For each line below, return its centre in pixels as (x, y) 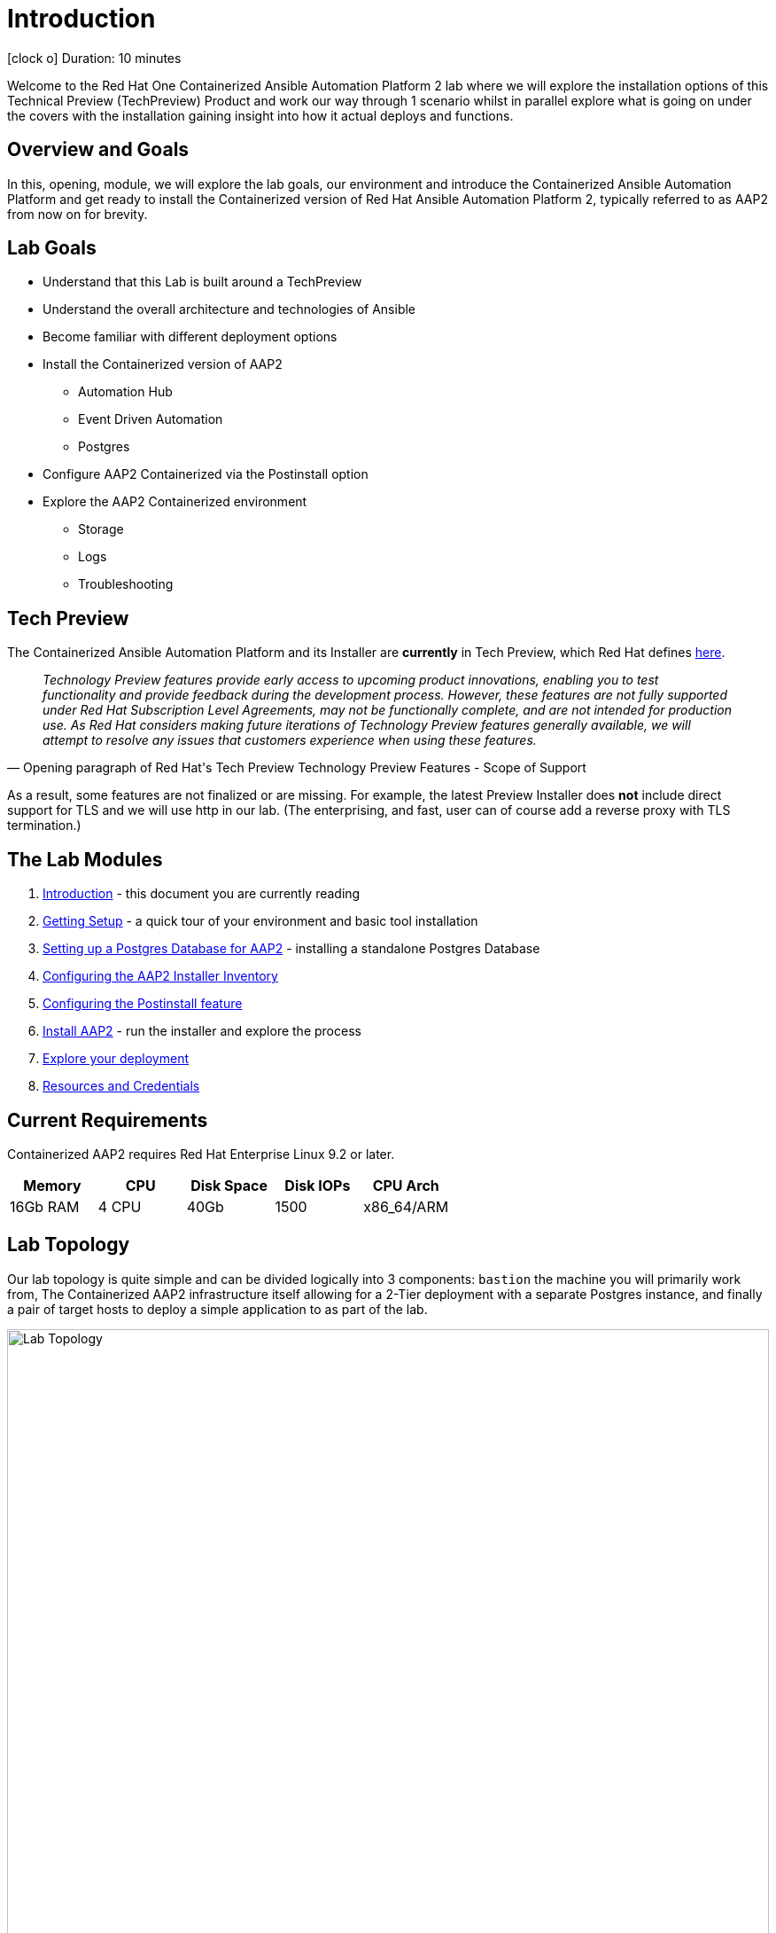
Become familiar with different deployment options (190, 337)
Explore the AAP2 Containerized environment (175, 502)
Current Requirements (108, 1120)
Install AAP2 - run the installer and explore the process (202, 1031)
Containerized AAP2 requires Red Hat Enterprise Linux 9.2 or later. (201, 1154)
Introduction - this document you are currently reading (202, 894)
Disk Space (229, 1185)
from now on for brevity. (78, 214)
